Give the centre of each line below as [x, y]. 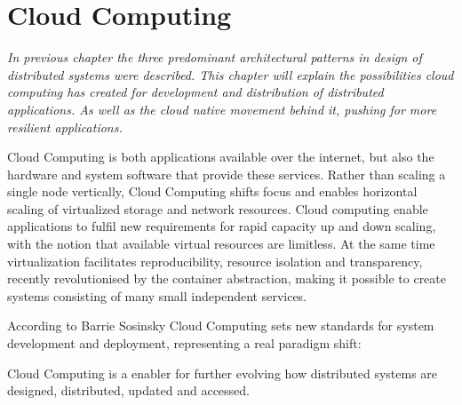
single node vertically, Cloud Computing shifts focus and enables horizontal [212, 191]
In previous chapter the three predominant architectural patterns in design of [215, 57]
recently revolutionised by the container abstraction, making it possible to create [227, 278]
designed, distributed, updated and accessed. [128, 390]
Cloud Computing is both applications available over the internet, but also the [221, 157]
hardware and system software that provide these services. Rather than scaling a [227, 174]
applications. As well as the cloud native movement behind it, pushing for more [222, 109]
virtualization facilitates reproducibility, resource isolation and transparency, [215, 261]
